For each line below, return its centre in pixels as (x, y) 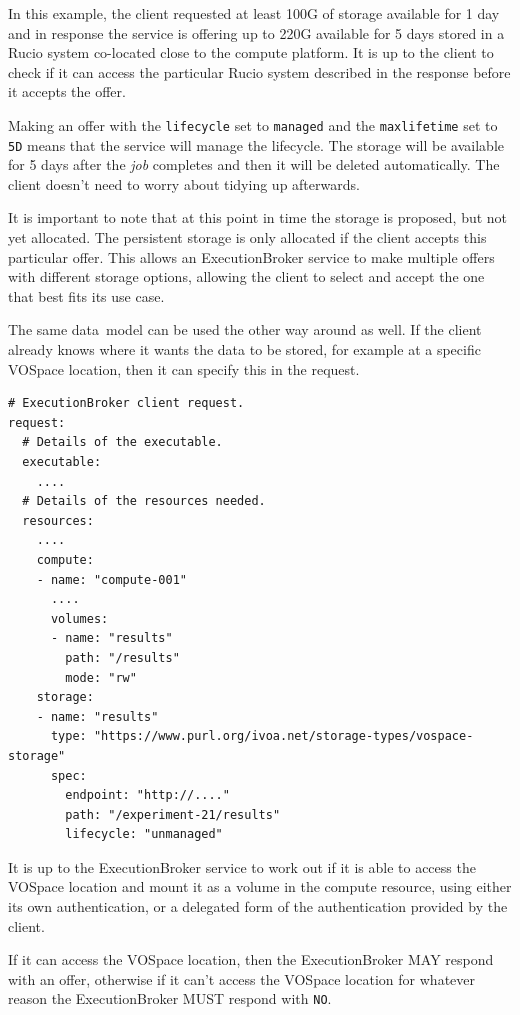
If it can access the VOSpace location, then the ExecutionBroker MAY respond (251, 959)
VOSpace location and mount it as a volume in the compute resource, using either (260, 886)
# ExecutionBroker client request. (126, 403)
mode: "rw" (101, 677)
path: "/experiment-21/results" (173, 814)
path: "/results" (122, 657)
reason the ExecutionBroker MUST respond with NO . (170, 998)
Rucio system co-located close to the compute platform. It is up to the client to (251, 52)
